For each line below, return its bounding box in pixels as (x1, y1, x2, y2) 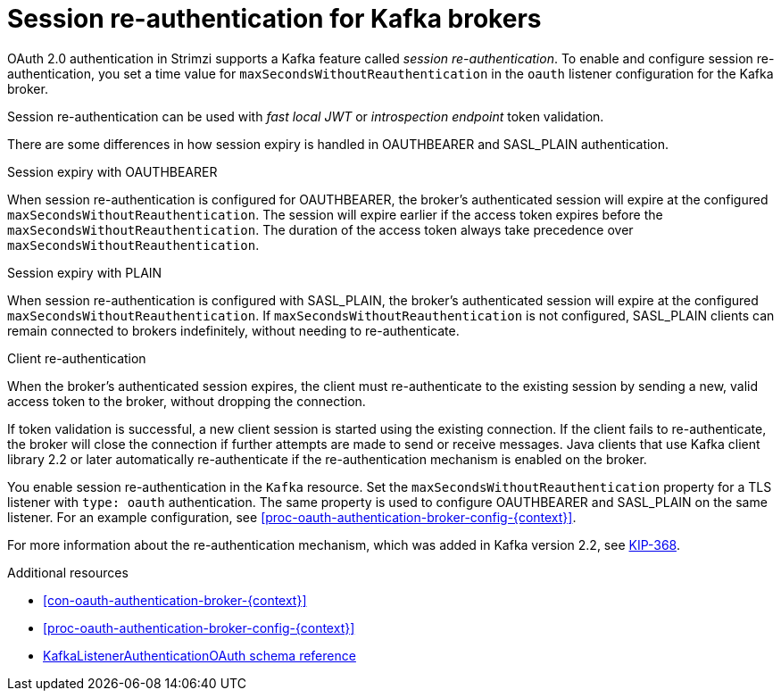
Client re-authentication (7, 350, 146, 366)
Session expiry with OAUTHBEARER (7, 163, 218, 179)
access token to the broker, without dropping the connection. (7, 393, 366, 409)
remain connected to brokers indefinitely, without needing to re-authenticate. (7, 322, 460, 338)
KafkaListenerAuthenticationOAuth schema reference (43, 647, 356, 663)
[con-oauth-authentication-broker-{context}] (43, 592, 307, 608)
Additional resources (7, 564, 129, 580)
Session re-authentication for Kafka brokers (7, 4, 542, 34)
